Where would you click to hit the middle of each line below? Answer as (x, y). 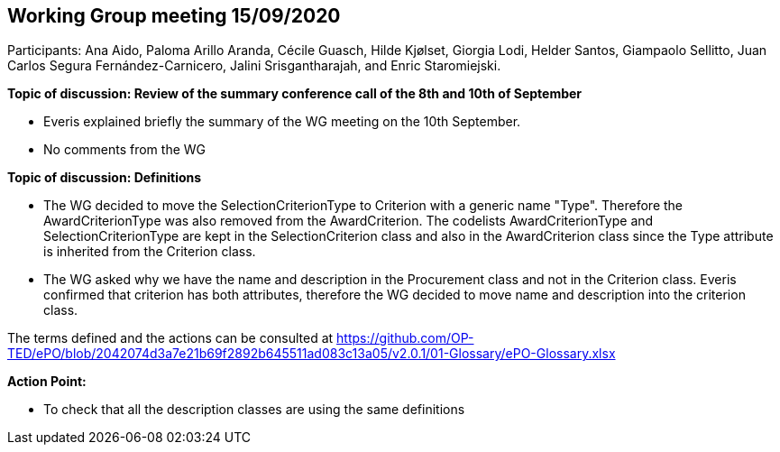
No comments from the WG (125, 150)
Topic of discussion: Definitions (105, 178)
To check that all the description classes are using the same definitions (254, 410)
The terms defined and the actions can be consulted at (170, 338)
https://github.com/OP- (405, 338)
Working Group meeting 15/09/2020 (174, 16)
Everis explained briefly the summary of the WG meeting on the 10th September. (282, 122)
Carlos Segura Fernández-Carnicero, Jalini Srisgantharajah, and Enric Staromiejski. (254, 66)
